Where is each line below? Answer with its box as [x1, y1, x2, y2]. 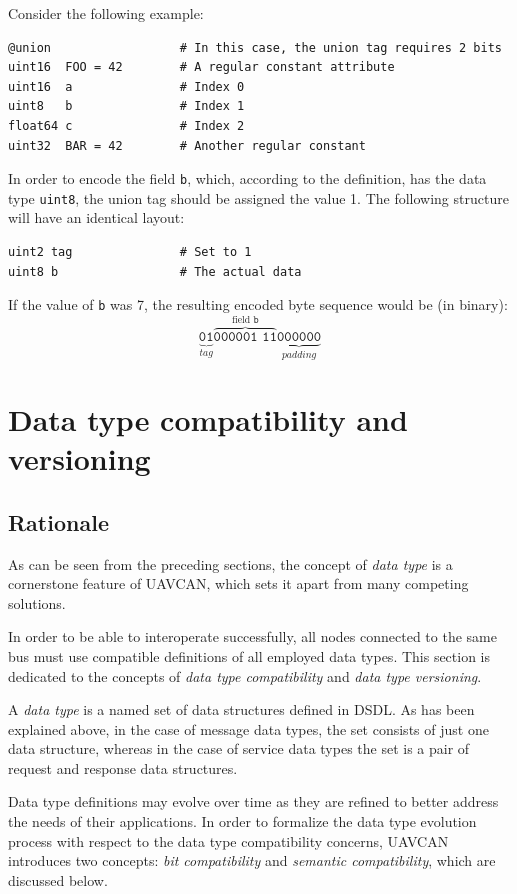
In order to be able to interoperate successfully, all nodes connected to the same [8, 626, 497, 647]
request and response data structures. [8, 757, 238, 778]
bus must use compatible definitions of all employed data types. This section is [8, 645, 491, 666]
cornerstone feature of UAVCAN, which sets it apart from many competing [8, 573, 469, 594]
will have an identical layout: [8, 207, 185, 228]
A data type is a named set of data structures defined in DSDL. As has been [8, 699, 475, 720]
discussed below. [8, 869, 108, 890]
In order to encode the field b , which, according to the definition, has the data [8, 168, 487, 189]
